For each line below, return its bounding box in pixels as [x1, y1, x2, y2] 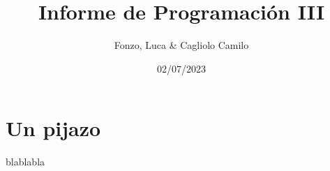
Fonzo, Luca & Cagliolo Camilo [114, 38, 249, 52]
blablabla [6, 154, 45, 169]
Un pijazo [6, 114, 101, 142]
